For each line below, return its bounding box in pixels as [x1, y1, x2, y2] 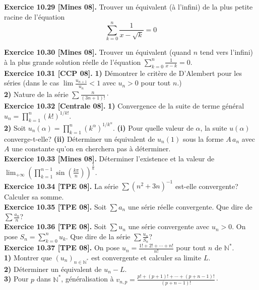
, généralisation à [61, 273, 114, 284]
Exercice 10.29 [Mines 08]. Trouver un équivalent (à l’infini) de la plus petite [4, 2, 253, 12]
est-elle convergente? [175, 180, 238, 191]
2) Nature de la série [4, 88, 69, 99]
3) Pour [4, 273, 29, 284]
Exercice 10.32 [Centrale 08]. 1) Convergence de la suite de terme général [4, 100, 244, 111]
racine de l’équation [4, 11, 65, 22]
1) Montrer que [4, 252, 52, 262]
